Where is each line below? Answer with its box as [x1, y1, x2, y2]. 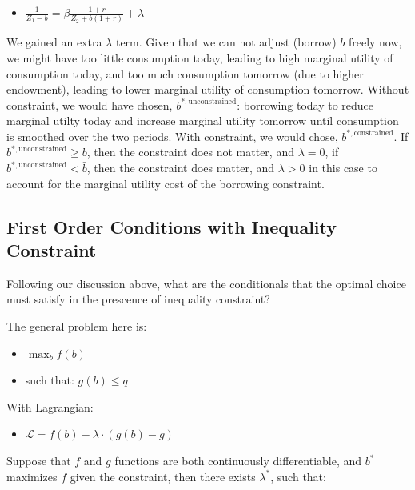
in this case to [309, 159, 377, 176]
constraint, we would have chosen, [6, 96, 173, 113]
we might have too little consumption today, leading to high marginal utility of [6, 49, 393, 66]
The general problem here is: [6, 318, 147, 335]
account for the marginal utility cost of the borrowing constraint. [6, 175, 325, 191]
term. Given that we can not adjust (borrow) [115, 34, 337, 50]
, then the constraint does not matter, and [86, 143, 294, 160]
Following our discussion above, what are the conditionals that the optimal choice [6, 275, 406, 291]
